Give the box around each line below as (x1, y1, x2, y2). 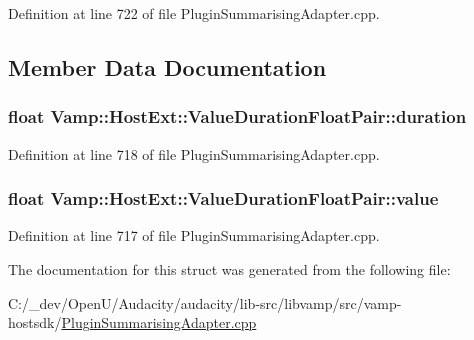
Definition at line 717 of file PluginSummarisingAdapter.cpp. (8, 225, 380, 246)
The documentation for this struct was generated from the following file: (8, 259, 451, 279)
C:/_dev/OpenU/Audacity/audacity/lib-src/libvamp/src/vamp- (8, 292, 402, 313)
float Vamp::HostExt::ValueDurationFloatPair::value (8, 186, 439, 211)
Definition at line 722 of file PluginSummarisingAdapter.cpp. (8, 3, 380, 23)
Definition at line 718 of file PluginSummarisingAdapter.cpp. (8, 143, 380, 164)
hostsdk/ (8, 312, 62, 333)
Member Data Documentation (8, 51, 327, 82)
